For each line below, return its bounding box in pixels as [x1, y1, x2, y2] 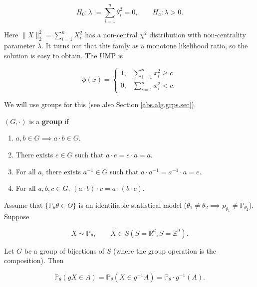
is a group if [29, 116, 69, 126]
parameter [4, 40, 35, 50]
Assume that [4, 199, 43, 210]
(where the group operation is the [113, 245, 216, 256]
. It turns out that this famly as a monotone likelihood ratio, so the [41, 40, 248, 50]
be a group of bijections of [24, 245, 105, 256]
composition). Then [4, 255, 64, 266]
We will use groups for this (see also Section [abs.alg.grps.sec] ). [4, 99, 196, 110]
